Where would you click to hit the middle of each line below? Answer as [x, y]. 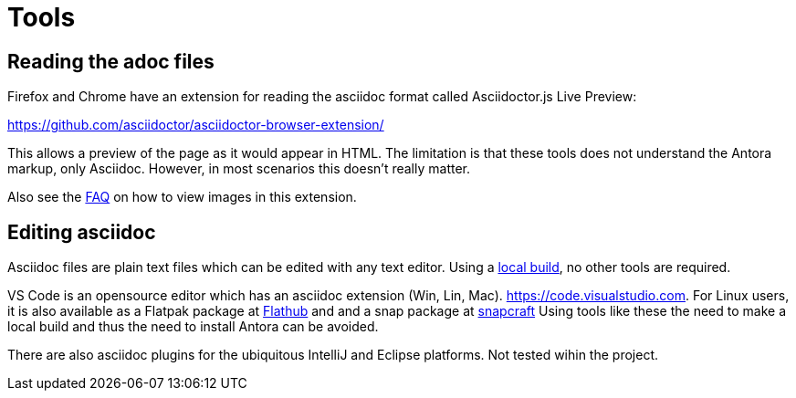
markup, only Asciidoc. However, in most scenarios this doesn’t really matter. [239, 169]
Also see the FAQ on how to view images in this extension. [182, 197]
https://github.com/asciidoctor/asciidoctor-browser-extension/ [196, 125]
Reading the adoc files [111, 61]
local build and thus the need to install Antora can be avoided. [193, 327]
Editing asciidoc [82, 232]
